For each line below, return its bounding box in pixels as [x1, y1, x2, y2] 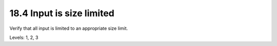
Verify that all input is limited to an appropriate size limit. [9, 25, 128, 31]
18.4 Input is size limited [9, 8, 115, 19]
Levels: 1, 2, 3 [9, 34, 38, 40]
